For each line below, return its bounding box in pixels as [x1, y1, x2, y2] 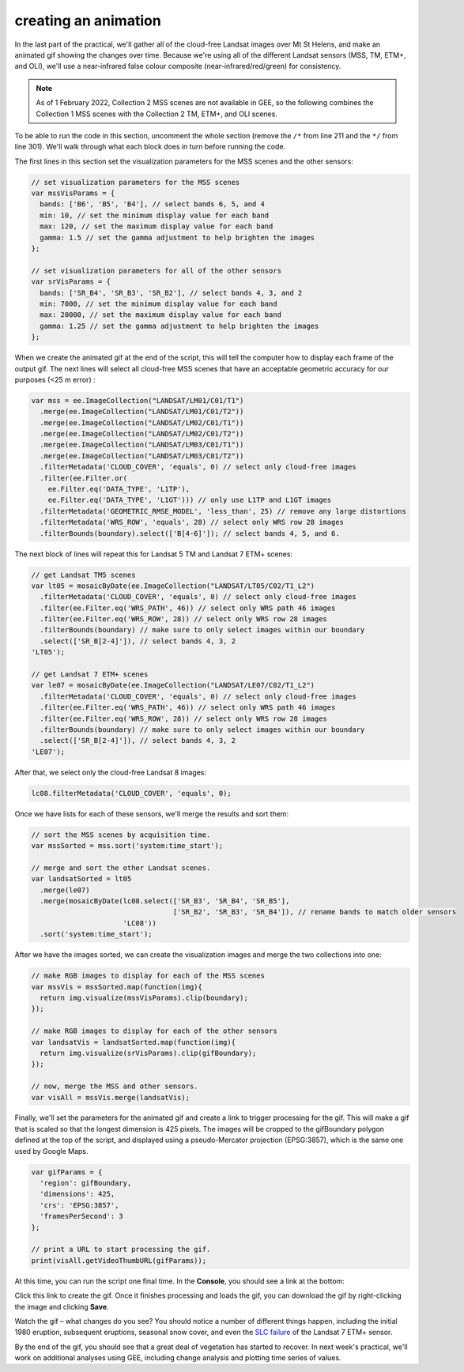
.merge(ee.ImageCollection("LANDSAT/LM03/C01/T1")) [40, 440, 244, 450]
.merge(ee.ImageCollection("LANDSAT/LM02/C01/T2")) [40, 429, 244, 439]
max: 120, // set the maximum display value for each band [40, 222, 273, 231]
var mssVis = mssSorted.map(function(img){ [31, 982, 203, 991]
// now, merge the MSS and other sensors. [31, 1082, 198, 1091]
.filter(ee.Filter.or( [40, 473, 128, 482]
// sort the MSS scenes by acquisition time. [31, 830, 211, 839]
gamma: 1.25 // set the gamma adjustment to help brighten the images [40, 321, 319, 330]
